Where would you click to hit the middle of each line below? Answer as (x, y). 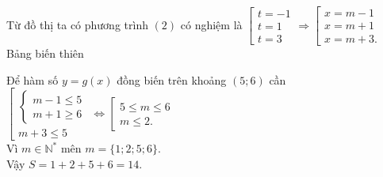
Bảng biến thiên (45, 53)
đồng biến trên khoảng (172, 79)
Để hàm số (33, 79)
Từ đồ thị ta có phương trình (77, 24)
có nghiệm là (211, 24)
